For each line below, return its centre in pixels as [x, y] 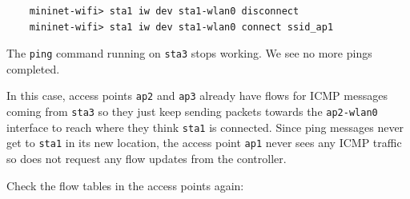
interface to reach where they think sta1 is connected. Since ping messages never [205, 127]
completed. [33, 68]
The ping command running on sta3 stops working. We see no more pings [189, 53]
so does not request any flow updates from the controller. [147, 159]
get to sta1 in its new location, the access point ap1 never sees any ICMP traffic [204, 143]
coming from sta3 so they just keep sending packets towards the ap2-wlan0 [192, 111]
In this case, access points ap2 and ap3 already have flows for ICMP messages [197, 96]
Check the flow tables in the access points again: [125, 185]
